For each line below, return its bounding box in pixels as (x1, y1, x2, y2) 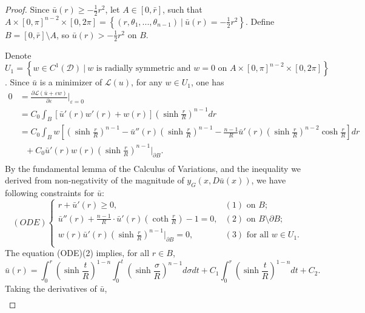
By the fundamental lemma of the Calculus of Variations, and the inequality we (5, 162, 301, 174)
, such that (162, 3, 203, 15)
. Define (246, 15, 275, 27)
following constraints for (5, 186, 95, 199)
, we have (251, 174, 286, 186)
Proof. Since (5, 3, 50, 15)
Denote (5, 48, 32, 61)
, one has (190, 76, 224, 88)
